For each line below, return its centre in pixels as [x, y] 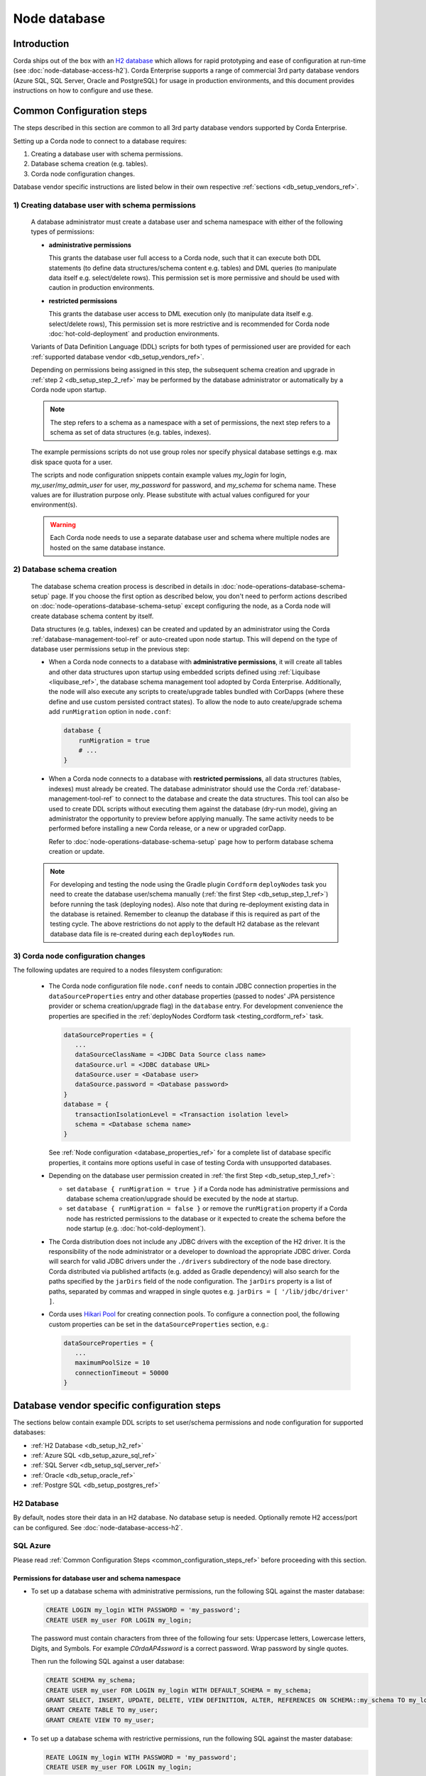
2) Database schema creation [65, 570]
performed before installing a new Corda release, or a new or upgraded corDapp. [168, 828]
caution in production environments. [102, 288]
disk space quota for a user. [72, 462]
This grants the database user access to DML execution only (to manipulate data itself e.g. [181, 314]
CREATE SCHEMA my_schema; [91, 1680]
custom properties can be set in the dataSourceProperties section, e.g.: [159, 1324]
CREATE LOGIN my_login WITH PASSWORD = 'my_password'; [143, 1610]
